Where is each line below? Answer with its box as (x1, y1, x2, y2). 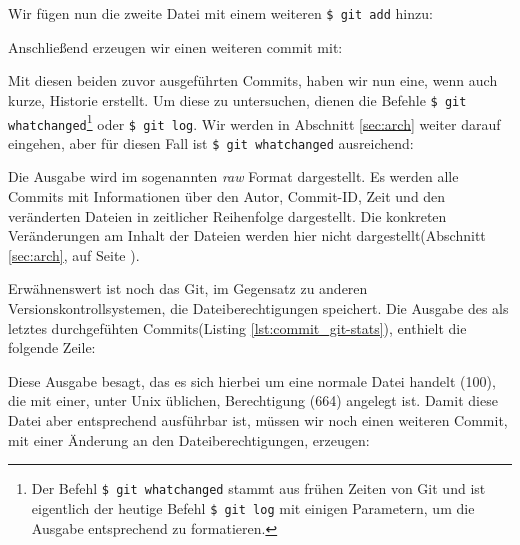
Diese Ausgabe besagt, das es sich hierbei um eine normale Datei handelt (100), (8, 370, 496, 391)
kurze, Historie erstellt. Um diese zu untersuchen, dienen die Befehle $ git (8, 89, 467, 110)
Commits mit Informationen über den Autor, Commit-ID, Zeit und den (8, 186, 446, 207)
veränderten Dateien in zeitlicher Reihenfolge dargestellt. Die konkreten (8, 205, 447, 226)
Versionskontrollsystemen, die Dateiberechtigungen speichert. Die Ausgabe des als (8, 298, 509, 319)
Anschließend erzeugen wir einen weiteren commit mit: (8, 36, 343, 57)
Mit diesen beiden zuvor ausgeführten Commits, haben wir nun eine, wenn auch (8, 70, 498, 91)
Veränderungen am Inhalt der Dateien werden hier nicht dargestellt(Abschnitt (8, 225, 486, 246)
